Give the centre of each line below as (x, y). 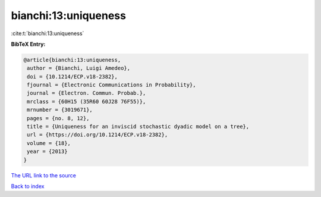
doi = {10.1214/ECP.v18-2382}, (73, 76)
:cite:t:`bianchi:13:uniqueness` (48, 33)
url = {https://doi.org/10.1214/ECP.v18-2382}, (97, 135)
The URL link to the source (44, 175)
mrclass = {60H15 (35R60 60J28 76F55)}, (86, 101)
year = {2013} (47, 151)
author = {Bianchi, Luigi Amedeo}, (79, 68)
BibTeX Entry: (28, 44)
